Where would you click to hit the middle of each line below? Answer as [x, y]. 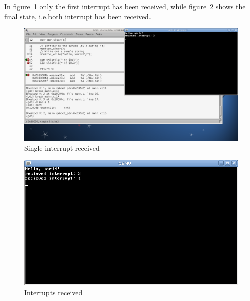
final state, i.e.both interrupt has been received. [78, 16]
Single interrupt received [62, 147]
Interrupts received [54, 292]
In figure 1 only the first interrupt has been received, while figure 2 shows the [125, 6]
